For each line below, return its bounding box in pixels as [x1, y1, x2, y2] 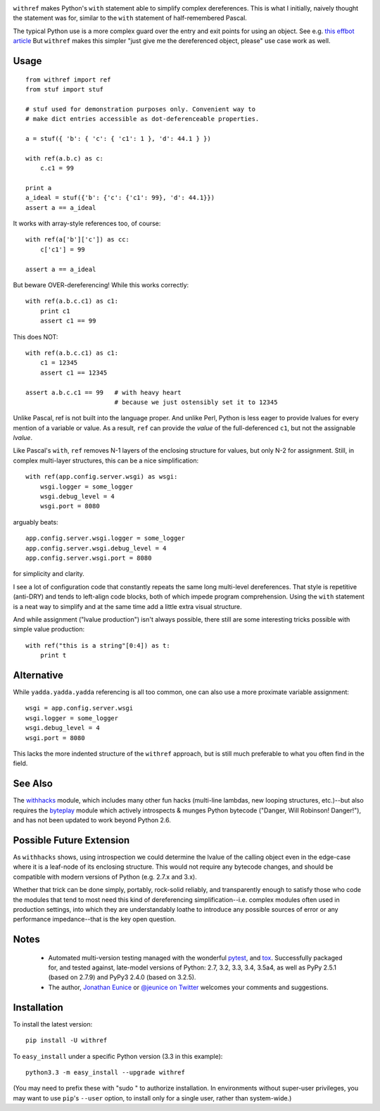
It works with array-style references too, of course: [13, 219, 161, 228]
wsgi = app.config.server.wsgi [25, 704, 134, 713]
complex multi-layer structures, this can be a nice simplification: [13, 456, 199, 465]
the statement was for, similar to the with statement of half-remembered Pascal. [13, 14, 248, 23]
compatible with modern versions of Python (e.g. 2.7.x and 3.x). [13, 872, 197, 881]
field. [13, 759, 28, 767]
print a [25, 184, 52, 192]
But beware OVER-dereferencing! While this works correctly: [13, 281, 189, 289]
